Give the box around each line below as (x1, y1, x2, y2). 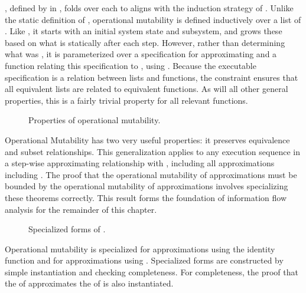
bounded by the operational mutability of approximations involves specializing (5, 180, 288, 192)
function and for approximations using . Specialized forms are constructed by (5, 254, 284, 266)
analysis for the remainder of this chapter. (5, 203, 157, 215)
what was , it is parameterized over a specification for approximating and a (5, 48, 277, 60)
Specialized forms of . (28, 223, 106, 235)
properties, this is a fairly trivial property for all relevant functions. (5, 94, 248, 106)
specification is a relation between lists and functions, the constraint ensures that (5, 71, 298, 83)
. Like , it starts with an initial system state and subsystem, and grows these (5, 25, 282, 37)
